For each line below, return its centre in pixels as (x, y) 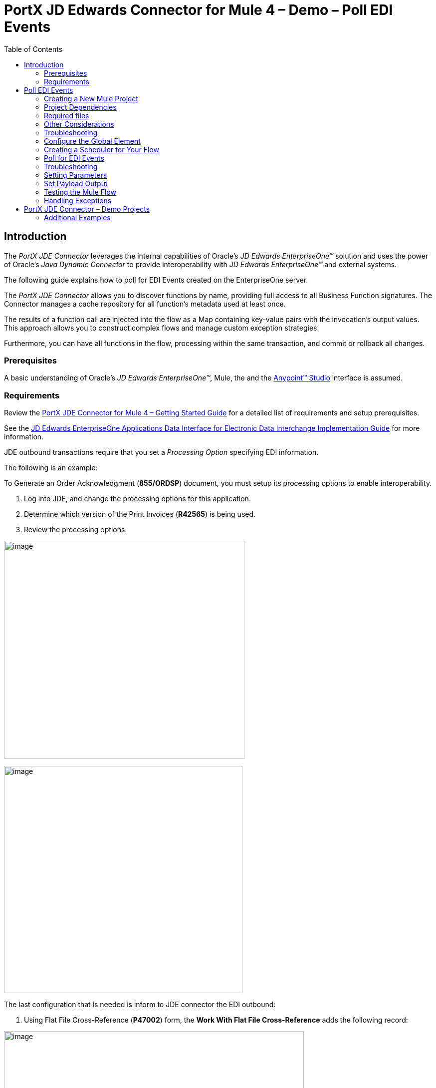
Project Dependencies (80, 107)
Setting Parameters (76, 175)
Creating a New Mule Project (91, 98)
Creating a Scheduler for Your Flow (102, 149)
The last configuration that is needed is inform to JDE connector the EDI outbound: (140, 1005)
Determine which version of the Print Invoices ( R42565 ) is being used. (140, 514)
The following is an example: (51, 468)
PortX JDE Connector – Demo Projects (87, 209)
